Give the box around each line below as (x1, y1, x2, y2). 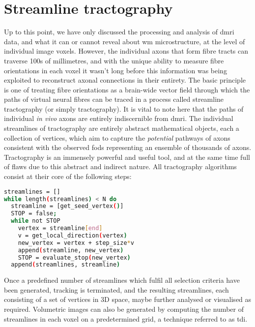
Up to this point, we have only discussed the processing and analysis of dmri (4, 27, 234, 37)
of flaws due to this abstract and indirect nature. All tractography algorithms (4, 161, 237, 172)
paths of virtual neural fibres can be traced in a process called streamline (4, 94, 224, 104)
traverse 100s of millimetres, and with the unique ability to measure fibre (4, 55, 224, 65)
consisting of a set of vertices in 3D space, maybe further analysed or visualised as (4, 294, 252, 304)
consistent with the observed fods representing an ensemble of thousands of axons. (4, 142, 252, 152)
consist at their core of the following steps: (4, 171, 132, 181)
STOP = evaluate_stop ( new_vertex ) (18, 254, 131, 261)
